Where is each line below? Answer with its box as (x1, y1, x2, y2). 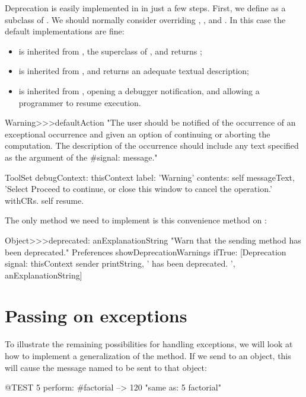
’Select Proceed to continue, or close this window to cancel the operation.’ (5, 183, 272, 195)
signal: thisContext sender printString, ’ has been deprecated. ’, (5, 257, 235, 270)
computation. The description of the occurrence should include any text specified (5, 139, 299, 152)
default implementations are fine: (5, 25, 125, 37)
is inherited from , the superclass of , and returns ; (18, 44, 202, 57)
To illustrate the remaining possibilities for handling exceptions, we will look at (5, 338, 293, 350)
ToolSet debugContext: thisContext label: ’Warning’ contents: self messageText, (5, 171, 295, 183)
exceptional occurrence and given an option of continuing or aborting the (5, 127, 270, 140)
